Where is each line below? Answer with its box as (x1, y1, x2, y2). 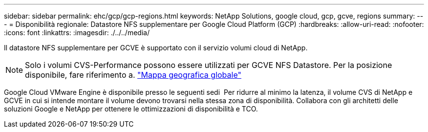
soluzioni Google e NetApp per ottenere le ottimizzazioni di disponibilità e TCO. (4, 105, 258, 113)
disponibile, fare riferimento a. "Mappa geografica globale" (25, 70, 241, 80)
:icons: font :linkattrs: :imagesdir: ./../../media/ (4, 28, 150, 37)
